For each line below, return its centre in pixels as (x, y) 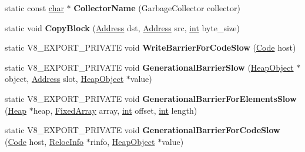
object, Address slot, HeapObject (64, 79)
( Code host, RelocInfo (44, 141)
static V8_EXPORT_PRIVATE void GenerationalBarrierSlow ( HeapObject (149, 67)
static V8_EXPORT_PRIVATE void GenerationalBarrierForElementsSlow (151, 98)
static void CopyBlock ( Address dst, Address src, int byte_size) (122, 27)
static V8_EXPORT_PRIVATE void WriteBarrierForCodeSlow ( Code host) (150, 47)
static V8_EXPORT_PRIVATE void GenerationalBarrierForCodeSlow (143, 130)
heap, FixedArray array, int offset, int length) (115, 110)
